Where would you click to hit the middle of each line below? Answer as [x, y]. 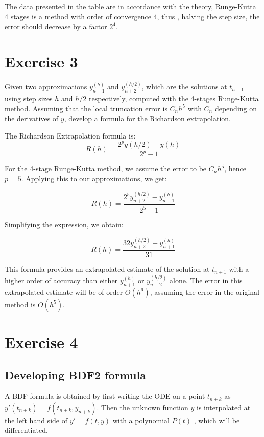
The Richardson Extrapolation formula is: [70, 135]
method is [20, 304]
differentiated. [26, 430]
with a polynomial [141, 420]
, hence [235, 168]
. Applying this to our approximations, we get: [94, 179]
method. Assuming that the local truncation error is [86, 108]
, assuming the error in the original [205, 292]
